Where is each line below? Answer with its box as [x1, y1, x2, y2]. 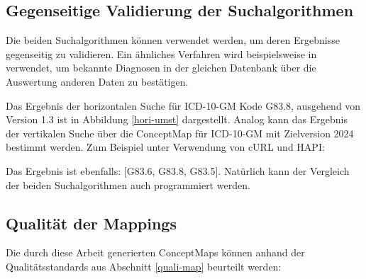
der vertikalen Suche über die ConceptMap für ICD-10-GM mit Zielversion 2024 [6, 125, 354, 140]
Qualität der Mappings [6, 212, 177, 234]
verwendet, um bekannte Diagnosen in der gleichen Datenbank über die [6, 60, 316, 75]
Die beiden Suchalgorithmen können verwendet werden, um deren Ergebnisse [6, 33, 340, 47]
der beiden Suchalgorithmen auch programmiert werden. [6, 177, 250, 192]
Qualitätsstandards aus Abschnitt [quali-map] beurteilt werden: [6, 258, 282, 273]
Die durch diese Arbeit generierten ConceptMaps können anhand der [6, 245, 305, 260]
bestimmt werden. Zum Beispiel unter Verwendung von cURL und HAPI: [6, 139, 325, 154]
